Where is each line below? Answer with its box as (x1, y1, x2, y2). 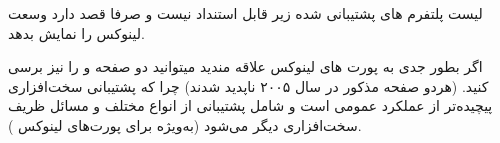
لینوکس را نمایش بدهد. (8, 22, 145, 43)
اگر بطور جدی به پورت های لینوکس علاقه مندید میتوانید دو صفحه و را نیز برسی (8, 56, 483, 77)
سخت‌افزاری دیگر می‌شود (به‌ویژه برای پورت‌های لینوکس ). (8, 114, 362, 135)
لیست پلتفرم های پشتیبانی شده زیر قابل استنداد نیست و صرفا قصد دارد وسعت (8, 3, 483, 23)
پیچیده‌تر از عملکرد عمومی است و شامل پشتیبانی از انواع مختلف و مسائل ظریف (8, 95, 493, 116)
